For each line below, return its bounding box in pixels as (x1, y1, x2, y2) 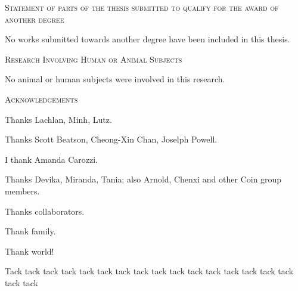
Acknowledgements (5, 92, 78, 105)
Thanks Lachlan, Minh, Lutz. (5, 113, 112, 125)
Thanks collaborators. (5, 205, 85, 217)
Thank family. (5, 225, 56, 237)
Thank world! (5, 244, 54, 257)
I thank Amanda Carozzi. (5, 153, 98, 165)
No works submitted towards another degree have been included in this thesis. (5, 33, 290, 45)
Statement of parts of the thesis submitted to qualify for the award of (5, 1, 279, 13)
